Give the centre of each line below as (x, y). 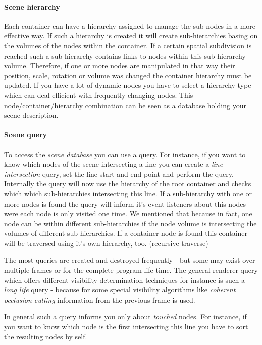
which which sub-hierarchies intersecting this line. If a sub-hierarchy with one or (128, 193)
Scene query (26, 135)
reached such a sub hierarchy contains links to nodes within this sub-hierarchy (125, 55)
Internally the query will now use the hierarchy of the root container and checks (128, 184)
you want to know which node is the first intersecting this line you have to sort (126, 327)
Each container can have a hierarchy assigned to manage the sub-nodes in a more (130, 26)
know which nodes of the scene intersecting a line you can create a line (114, 164)
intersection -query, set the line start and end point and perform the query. (119, 174)
